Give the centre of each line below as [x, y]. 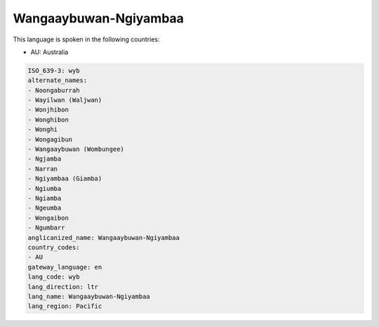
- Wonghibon [48, 120]
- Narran [43, 169]
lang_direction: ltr [63, 287]
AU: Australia [49, 52]
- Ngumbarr [46, 228]
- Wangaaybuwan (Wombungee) [76, 149]
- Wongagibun [50, 139]
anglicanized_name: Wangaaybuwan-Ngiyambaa [104, 238]
